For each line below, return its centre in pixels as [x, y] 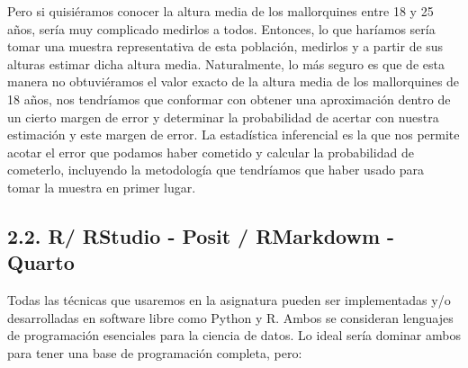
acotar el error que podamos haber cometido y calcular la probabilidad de [211, 152]
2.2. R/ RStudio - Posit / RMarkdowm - [201, 235]
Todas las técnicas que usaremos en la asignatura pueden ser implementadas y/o [229, 300]
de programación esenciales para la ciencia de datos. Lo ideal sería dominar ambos [234, 335]
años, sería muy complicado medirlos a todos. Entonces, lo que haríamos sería [221, 28]
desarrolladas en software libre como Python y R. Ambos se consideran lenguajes [230, 317]
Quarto [41, 262]
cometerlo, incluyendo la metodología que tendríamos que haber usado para [216, 170]
